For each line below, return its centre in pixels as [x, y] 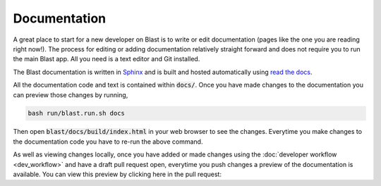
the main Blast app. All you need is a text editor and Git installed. [107, 59]
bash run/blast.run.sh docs [76, 113]
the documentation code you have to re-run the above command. [108, 142]
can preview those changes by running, [71, 94]
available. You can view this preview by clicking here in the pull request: [117, 174]
